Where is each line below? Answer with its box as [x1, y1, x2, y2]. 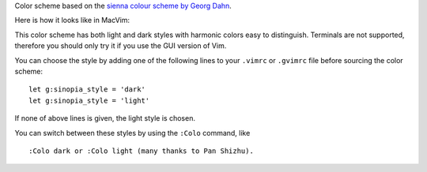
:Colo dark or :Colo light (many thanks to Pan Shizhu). [28, 146, 255, 155]
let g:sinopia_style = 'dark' [28, 85, 146, 94]
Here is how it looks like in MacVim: [14, 16, 130, 25]
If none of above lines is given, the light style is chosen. [14, 114, 195, 123]
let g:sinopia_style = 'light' [28, 95, 150, 105]
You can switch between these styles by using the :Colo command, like [14, 128, 251, 137]
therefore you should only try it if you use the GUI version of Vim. [14, 41, 227, 50]
